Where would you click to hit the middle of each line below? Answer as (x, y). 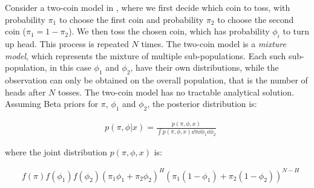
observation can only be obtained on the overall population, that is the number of (156, 79)
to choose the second (256, 19)
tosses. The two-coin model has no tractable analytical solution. (176, 92)
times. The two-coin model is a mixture (214, 43)
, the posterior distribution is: (202, 104)
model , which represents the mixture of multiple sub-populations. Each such (146, 55)
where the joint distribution (56, 151)
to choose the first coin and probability (131, 19)
